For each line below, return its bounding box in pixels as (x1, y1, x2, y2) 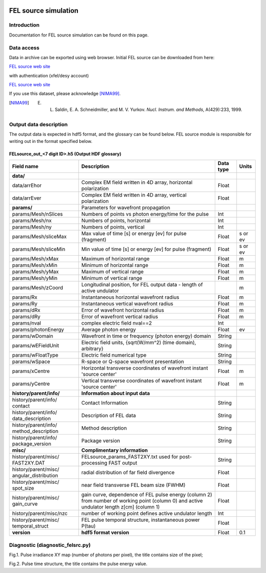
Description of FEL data (81, 412, 136, 419)
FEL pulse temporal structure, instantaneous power (81, 516, 200, 523)
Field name (12, 163, 39, 170)
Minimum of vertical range (81, 275, 142, 282)
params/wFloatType (12, 352, 59, 359)
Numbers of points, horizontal (81, 217, 151, 224)
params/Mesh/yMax (12, 269, 59, 275)
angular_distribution (12, 472, 59, 479)
